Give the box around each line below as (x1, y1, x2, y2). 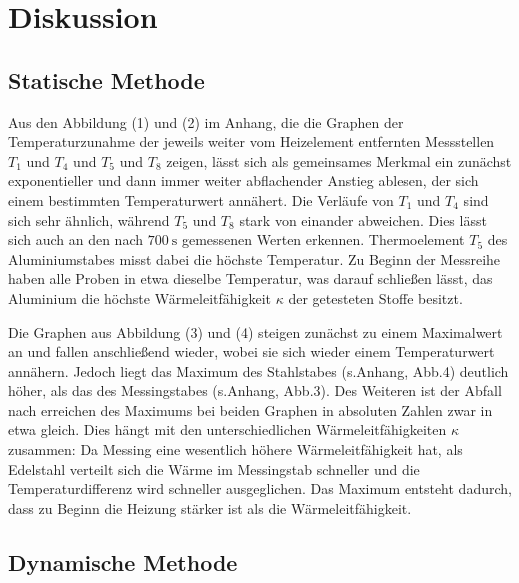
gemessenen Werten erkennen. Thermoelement (181, 229, 465, 250)
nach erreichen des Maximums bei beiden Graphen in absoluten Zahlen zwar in (8, 399, 493, 420)
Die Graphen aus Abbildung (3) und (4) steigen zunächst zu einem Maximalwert (8, 321, 503, 342)
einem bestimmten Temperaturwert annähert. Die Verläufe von (8, 189, 394, 210)
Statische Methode (8, 64, 205, 95)
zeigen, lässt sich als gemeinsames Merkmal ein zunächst (166, 150, 512, 171)
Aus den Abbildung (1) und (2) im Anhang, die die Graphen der (8, 111, 404, 132)
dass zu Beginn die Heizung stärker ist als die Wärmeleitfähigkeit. (8, 497, 412, 518)
